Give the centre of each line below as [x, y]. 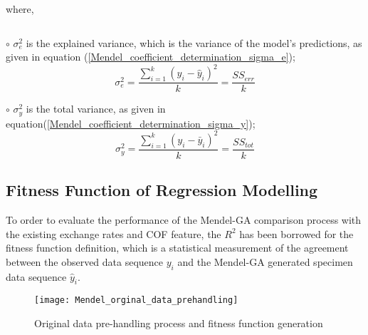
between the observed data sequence [85, 261]
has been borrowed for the [296, 233]
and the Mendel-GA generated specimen [265, 261]
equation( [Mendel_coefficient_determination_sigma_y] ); [131, 123]
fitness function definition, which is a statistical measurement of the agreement [177, 248]
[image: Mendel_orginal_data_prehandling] [136, 300]
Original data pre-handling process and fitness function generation [179, 323]
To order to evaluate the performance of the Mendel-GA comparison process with [184, 220]
